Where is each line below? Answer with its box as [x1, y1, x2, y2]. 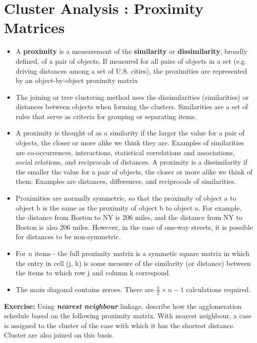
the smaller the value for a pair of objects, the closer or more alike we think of [15, 166, 253, 176]
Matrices [4, 17, 65, 38]
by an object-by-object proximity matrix [15, 75, 138, 86]
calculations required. [186, 284, 251, 294]
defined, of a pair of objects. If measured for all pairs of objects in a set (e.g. [15, 55, 247, 66]
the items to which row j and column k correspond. [15, 267, 171, 278]
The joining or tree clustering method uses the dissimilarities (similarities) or [15, 91, 249, 102]
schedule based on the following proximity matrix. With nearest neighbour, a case [4, 310, 252, 321]
